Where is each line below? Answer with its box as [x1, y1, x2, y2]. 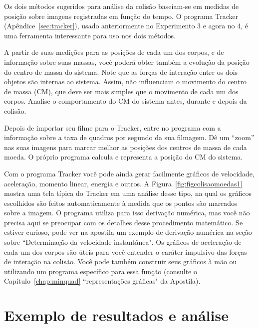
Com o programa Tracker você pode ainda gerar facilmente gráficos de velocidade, [4, 168, 255, 178]
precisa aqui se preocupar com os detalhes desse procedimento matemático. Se [4, 217, 243, 227]
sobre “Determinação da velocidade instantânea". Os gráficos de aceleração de [4, 237, 242, 247]
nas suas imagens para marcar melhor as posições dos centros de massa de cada [4, 142, 247, 152]
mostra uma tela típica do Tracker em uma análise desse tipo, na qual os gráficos [4, 188, 252, 198]
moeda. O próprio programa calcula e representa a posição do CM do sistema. [4, 152, 243, 162]
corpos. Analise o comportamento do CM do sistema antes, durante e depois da [4, 96, 247, 106]
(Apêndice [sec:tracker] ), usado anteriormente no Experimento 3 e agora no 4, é [4, 20, 249, 31]
